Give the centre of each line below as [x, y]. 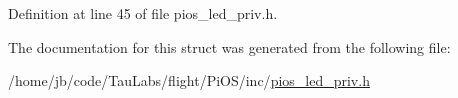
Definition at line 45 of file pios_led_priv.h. [143, 13]
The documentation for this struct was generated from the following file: [229, 46]
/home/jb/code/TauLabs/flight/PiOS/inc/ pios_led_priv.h [189, 80]
